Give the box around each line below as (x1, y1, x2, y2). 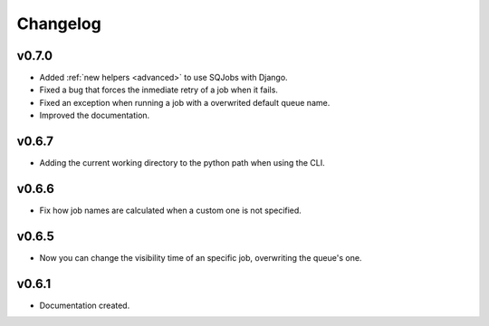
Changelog (16, 14, 101, 34)
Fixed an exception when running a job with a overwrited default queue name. (39, 97, 331, 108)
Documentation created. (39, 300, 130, 311)
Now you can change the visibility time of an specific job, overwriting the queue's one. (39, 252, 362, 263)
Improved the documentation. (39, 110, 150, 121)
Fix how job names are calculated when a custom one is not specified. (39, 205, 302, 216)
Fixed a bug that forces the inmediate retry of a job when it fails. (39, 84, 278, 95)
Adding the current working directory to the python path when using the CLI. (39, 158, 325, 168)
